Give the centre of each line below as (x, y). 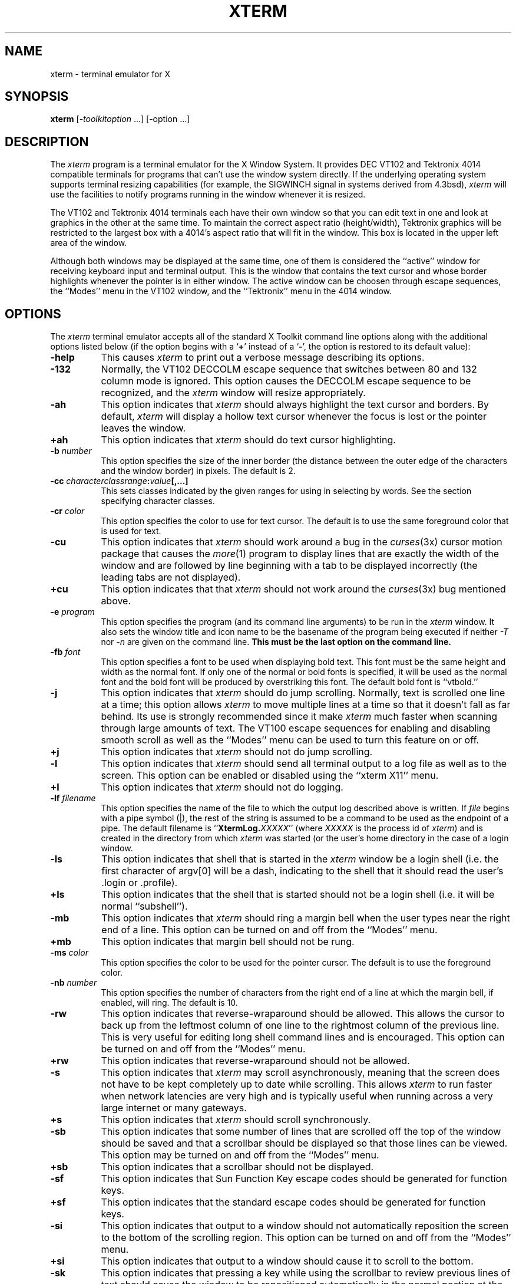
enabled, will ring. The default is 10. (169, 1003)
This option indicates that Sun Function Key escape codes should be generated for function (304, 1179)
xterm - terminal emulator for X (110, 74)
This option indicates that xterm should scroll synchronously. (236, 1120)
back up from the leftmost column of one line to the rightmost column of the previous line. (300, 1025)
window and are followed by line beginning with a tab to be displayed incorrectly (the (289, 566)
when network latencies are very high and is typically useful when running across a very (297, 1096)
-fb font (65, 652)
